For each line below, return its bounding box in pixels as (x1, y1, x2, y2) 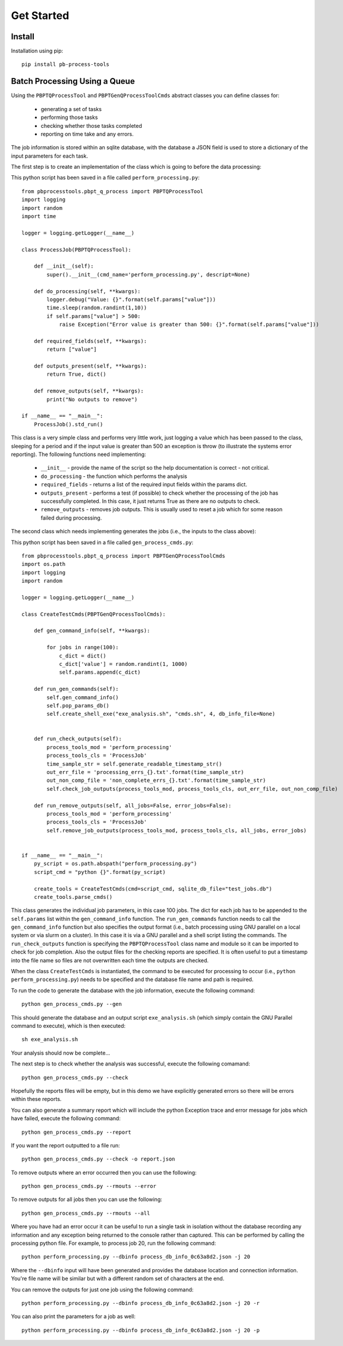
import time (21, 213, 56, 220)
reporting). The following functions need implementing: (11, 451, 146, 458)
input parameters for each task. (11, 152, 89, 159)
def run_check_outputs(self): (33, 735, 122, 743)
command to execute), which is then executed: (11, 1022, 126, 1029)
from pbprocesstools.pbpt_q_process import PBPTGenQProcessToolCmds (21, 552, 225, 559)
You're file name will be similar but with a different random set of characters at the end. (11, 1275, 225, 1282)
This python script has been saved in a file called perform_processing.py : (11, 174, 200, 181)
